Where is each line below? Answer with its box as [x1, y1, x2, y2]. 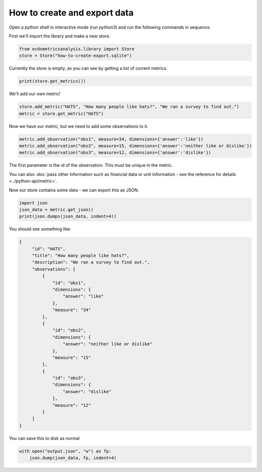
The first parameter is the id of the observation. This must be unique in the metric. [9, 162, 173, 168]
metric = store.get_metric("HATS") [19, 111, 104, 116]
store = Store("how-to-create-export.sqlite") [19, 53, 132, 58]
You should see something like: [9, 226, 71, 232]
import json [19, 200, 48, 206]
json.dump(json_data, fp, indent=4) [29, 455, 116, 461]
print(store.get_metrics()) [19, 78, 86, 84]
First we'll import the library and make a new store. [9, 33, 111, 39]
